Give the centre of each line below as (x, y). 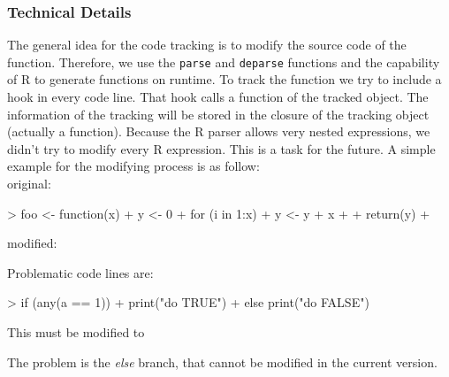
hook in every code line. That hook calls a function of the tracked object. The (218, 97)
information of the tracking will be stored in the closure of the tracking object (218, 114)
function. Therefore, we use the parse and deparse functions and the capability (224, 62)
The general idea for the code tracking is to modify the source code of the (207, 45)
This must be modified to (76, 332)
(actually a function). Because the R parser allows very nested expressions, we (219, 131)
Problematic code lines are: (80, 272)
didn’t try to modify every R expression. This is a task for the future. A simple (221, 148)
